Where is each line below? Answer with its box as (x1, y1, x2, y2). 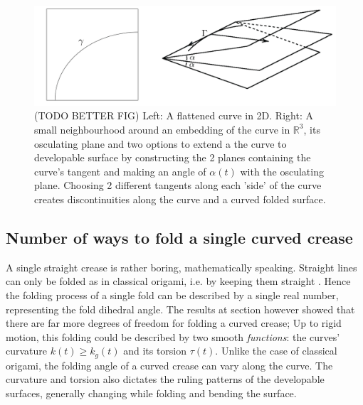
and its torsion (123, 343, 187, 358)
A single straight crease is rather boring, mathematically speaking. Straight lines (6, 259, 357, 274)
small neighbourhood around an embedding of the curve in (34, 121, 290, 136)
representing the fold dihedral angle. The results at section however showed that (6, 301, 355, 316)
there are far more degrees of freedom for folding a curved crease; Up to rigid (6, 315, 342, 330)
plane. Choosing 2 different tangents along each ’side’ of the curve (34, 178, 322, 193)
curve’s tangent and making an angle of (34, 163, 206, 178)
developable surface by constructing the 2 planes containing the (34, 150, 311, 165)
